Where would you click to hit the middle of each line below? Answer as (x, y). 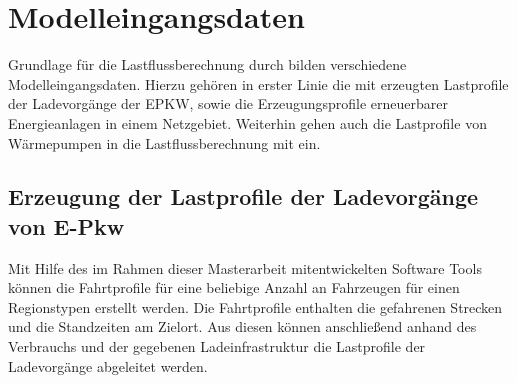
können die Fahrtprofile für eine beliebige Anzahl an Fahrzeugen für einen (234, 287)
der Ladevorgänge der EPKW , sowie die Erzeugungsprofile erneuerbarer (228, 103)
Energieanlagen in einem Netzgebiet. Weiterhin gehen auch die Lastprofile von (247, 122)
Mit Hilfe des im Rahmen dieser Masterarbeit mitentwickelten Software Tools (245, 267)
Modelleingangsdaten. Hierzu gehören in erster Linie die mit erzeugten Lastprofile (258, 83)
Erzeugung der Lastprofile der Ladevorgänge (243, 196)
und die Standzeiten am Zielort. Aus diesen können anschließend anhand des (242, 326)
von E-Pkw (66, 225)
